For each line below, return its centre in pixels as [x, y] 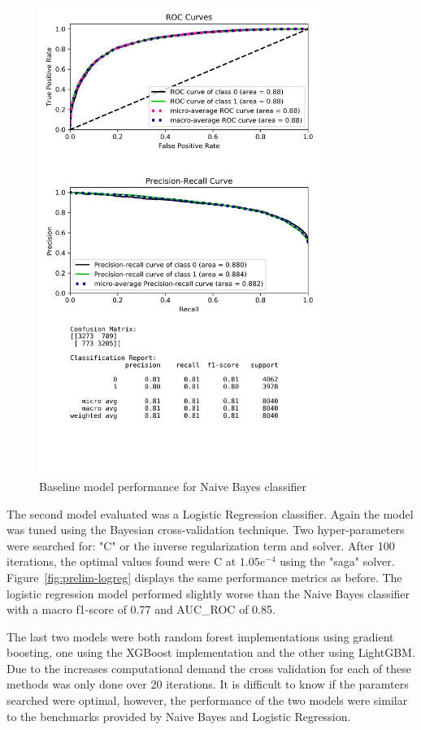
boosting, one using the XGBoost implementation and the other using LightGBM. [211, 652]
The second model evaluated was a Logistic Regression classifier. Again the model [210, 513]
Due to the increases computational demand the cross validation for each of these [209, 668]
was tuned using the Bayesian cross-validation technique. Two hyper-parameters [206, 530]
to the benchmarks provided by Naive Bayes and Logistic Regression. [179, 716]
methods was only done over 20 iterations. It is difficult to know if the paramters [208, 684]
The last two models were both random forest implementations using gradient [200, 636]
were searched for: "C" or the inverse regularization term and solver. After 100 [201, 545]
